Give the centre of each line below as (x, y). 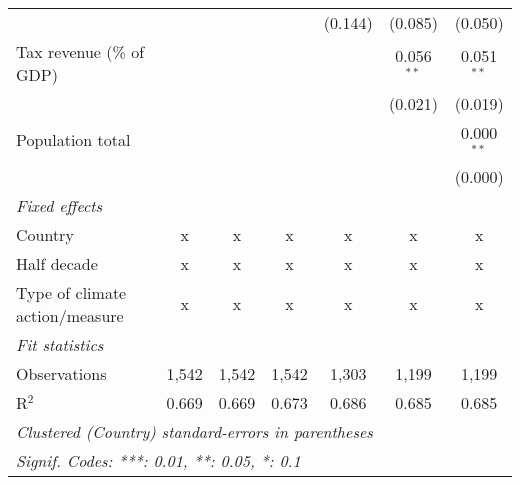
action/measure (70, 315)
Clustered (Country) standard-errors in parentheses (194, 431)
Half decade (57, 263)
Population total (73, 140)
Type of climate (71, 292)
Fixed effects (59, 205)
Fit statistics (60, 344)
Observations (61, 373)
